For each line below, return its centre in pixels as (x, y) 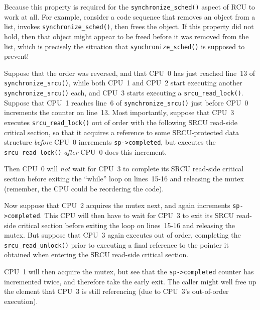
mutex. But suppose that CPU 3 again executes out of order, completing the (122, 235)
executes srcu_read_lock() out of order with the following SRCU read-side (121, 122)
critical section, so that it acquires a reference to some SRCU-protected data (122, 132)
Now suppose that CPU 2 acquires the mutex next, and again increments (117, 205)
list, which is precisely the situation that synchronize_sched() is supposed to (124, 46)
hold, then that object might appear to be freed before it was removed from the (126, 36)
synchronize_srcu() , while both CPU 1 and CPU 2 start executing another (123, 83)
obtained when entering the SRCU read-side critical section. (96, 254)
